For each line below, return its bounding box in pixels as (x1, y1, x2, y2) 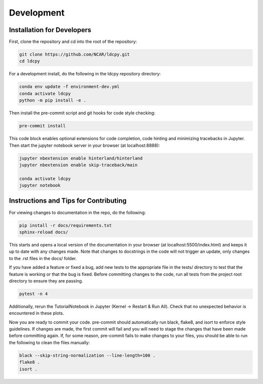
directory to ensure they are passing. (9, 278, 83, 284)
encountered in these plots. (9, 310, 64, 316)
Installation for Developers (9, 26, 92, 34)
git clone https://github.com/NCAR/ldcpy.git (19, 52, 130, 57)
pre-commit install (19, 123, 66, 129)
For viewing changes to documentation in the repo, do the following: (9, 209, 146, 215)
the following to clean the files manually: (9, 339, 90, 345)
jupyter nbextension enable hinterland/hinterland (19, 156, 143, 161)
